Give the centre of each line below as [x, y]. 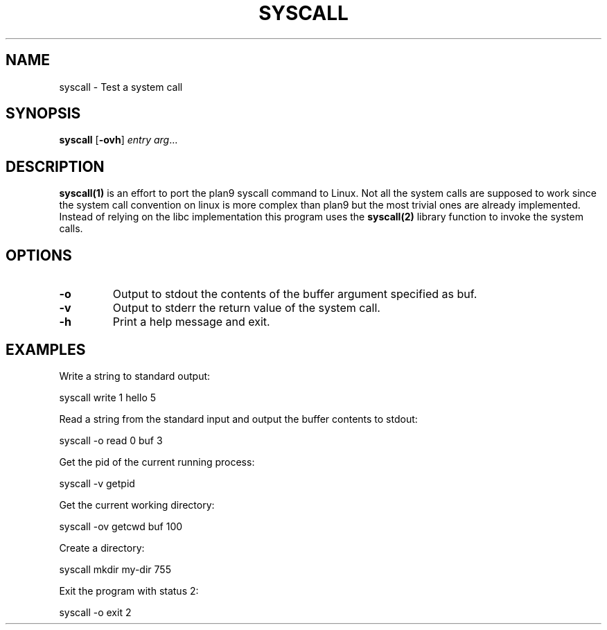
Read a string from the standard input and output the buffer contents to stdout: [238, 419]
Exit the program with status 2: [129, 590]
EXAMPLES [46, 349]
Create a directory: [102, 548]
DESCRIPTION [55, 166]
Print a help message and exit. [191, 322]
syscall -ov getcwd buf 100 [121, 526]
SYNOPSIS [43, 114]
